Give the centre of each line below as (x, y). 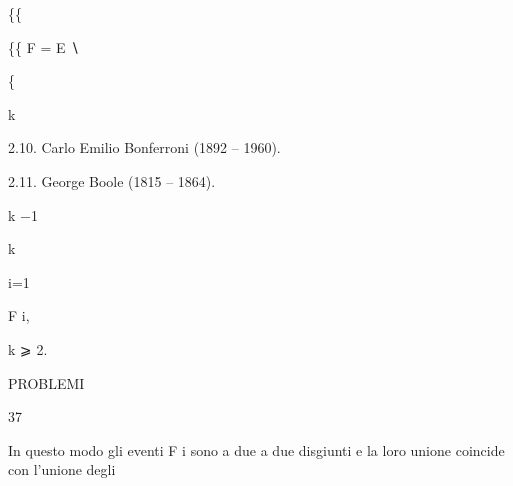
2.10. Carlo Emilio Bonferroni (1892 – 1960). (144, 147)
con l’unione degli (62, 469)
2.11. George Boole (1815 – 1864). (112, 180)
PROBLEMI (46, 382)
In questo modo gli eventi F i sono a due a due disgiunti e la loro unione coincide (256, 449)
